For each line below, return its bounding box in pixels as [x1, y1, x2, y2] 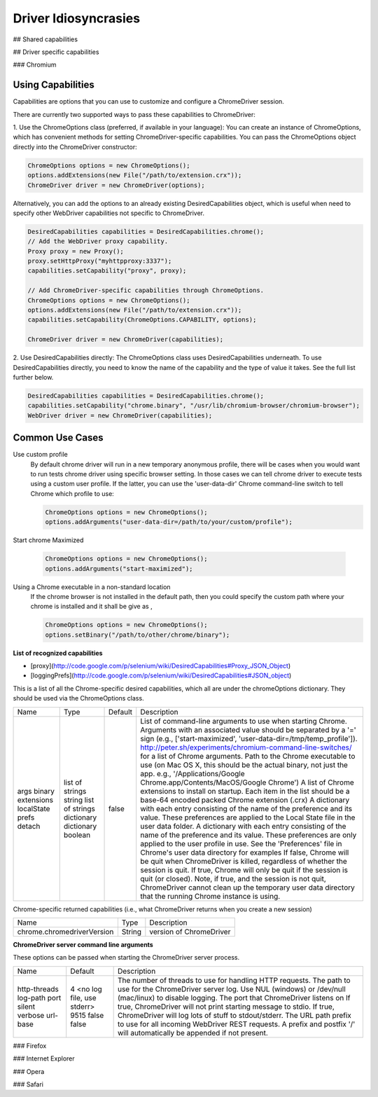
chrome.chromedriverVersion [17, 927, 114, 937]
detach [17, 821, 41, 831]
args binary [17, 786, 55, 796]
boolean [63, 830, 91, 840]
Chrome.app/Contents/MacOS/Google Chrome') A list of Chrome [140, 778, 355, 787]
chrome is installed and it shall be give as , [30, 602, 153, 611]
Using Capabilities [13, 79, 94, 91]
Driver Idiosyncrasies [13, 11, 140, 26]
